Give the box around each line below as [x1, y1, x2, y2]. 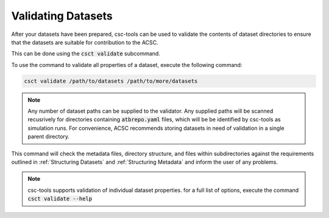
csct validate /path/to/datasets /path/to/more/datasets [24, 77, 198, 85]
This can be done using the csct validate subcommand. [11, 50, 161, 57]
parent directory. [27, 133, 70, 140]
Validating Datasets [11, 9, 113, 23]
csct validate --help [27, 195, 93, 202]
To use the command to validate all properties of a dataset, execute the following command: [11, 61, 242, 68]
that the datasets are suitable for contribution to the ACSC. [11, 38, 158, 46]
